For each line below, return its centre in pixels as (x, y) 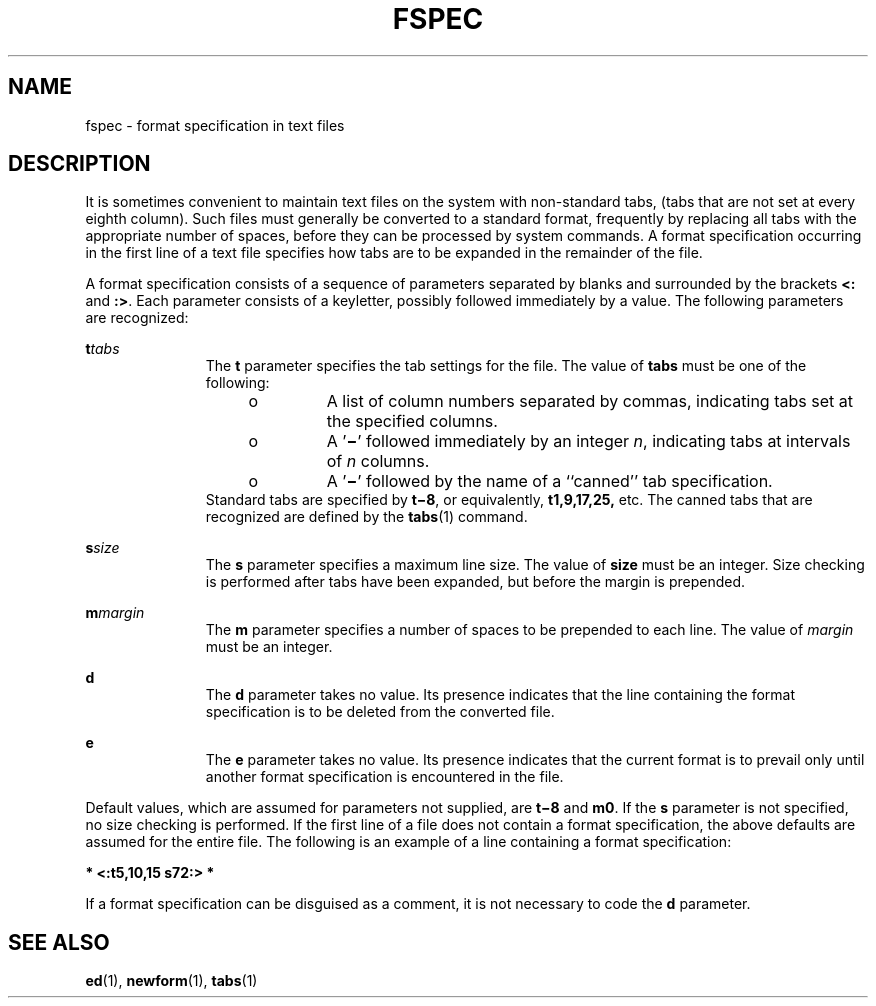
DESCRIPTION (79, 164)
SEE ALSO (59, 942)
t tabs (102, 349)
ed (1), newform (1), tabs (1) (171, 981)
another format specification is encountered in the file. (384, 777)
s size (102, 548)
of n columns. (378, 461)
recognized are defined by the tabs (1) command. (366, 517)
